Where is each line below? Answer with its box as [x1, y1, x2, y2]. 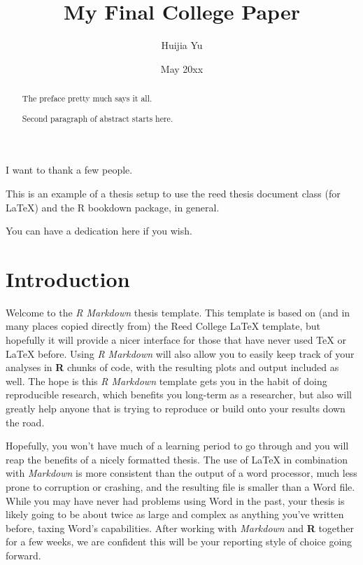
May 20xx [160, 61, 204, 76]
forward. [6, 547, 41, 562]
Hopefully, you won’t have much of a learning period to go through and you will [6, 438, 349, 453]
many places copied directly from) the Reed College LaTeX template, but [6, 319, 321, 333]
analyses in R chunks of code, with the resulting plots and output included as [6, 360, 339, 375]
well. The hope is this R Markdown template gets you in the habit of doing [6, 373, 327, 388]
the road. [6, 414, 45, 429]
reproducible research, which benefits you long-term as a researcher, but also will [6, 387, 352, 402]
